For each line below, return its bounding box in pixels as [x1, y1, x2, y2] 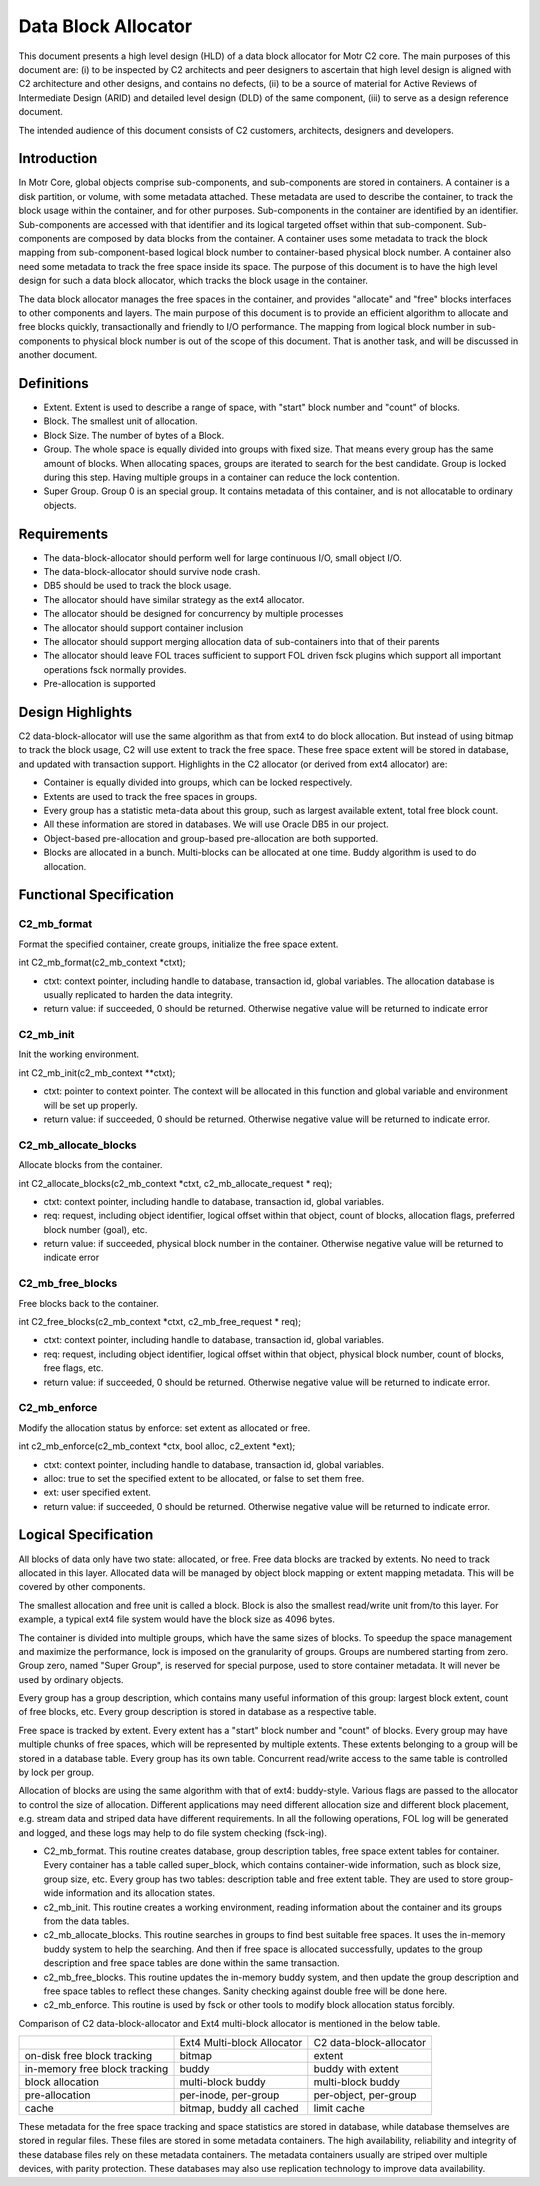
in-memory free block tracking [24, 2062, 169, 2076]
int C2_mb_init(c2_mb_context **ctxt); [18, 1066, 176, 1079]
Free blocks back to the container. [18, 1297, 159, 1309]
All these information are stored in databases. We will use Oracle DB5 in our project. [43, 818, 389, 830]
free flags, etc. [43, 1362, 104, 1374]
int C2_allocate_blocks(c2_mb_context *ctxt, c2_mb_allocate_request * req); [18, 1177, 333, 1189]
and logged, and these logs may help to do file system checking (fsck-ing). [18, 1826, 327, 1839]
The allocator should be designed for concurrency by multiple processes [43, 608, 344, 620]
